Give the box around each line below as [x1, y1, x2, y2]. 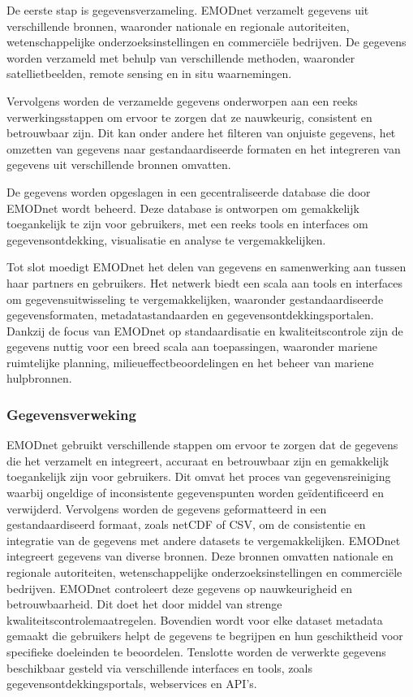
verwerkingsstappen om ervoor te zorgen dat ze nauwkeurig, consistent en [6, 108, 372, 125]
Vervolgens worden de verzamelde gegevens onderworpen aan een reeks [6, 92, 358, 109]
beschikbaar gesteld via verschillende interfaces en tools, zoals [6, 659, 312, 676]
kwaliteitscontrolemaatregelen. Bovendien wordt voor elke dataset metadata [6, 611, 383, 628]
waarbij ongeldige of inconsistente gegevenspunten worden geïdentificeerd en [6, 484, 385, 501]
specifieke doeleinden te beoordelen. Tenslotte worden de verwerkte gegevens [6, 643, 386, 660]
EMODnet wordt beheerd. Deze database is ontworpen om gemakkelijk [6, 199, 359, 216]
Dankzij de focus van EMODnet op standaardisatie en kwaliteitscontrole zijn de [6, 322, 403, 339]
